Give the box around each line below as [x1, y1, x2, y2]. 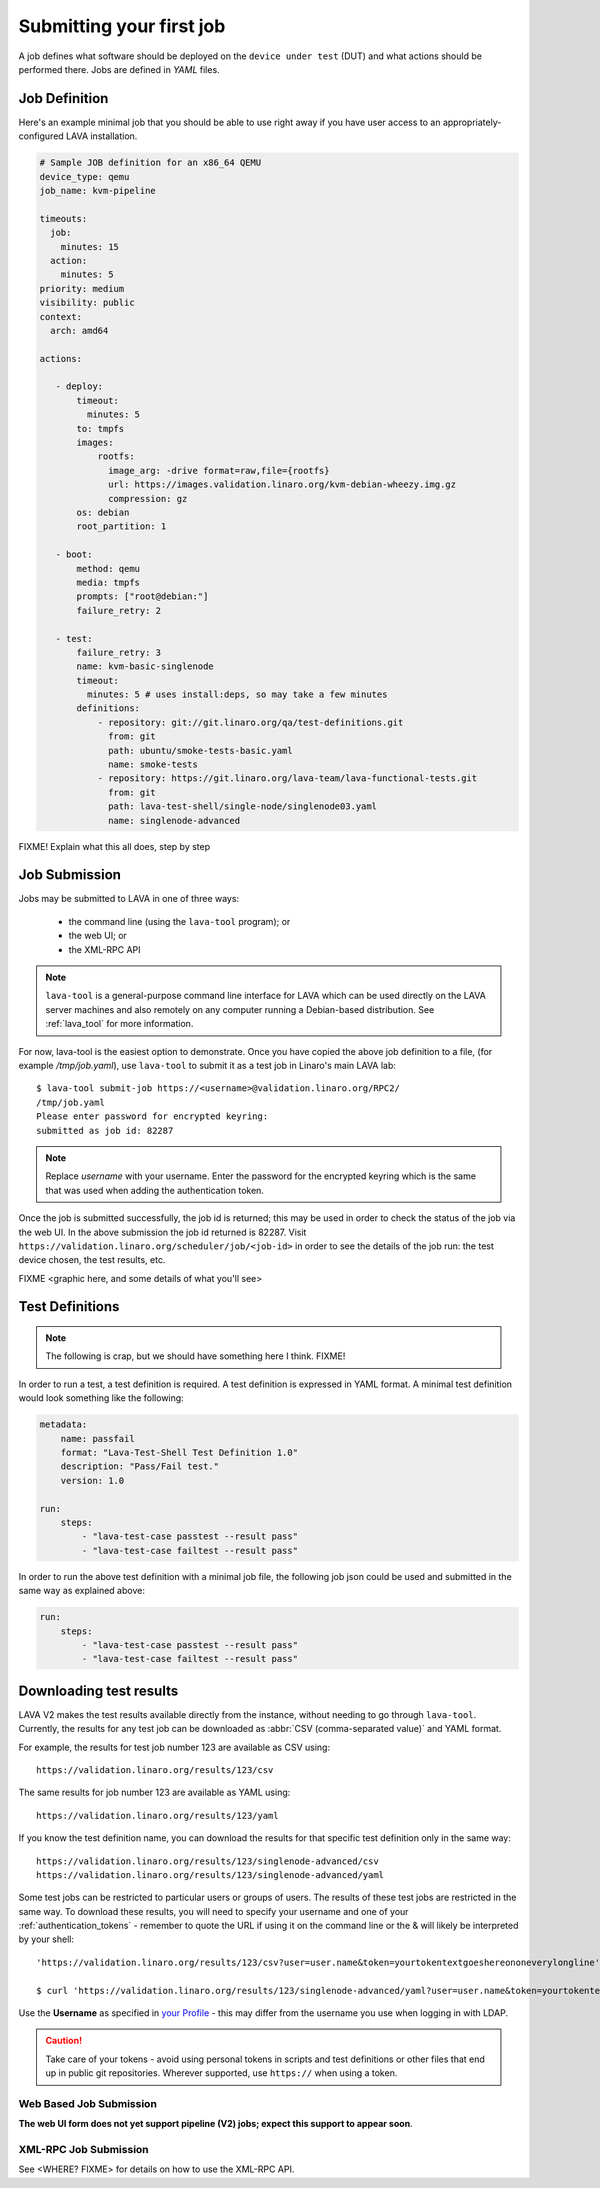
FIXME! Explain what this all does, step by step [18, 840, 211, 852]
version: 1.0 [60, 1475, 125, 1486]
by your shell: [18, 1933, 75, 1945]
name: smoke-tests [108, 759, 199, 770]
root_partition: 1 [76, 521, 167, 532]
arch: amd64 [50, 325, 109, 336]
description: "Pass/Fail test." [60, 1461, 220, 1472]
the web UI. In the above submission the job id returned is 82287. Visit [18, 1226, 307, 1238]
